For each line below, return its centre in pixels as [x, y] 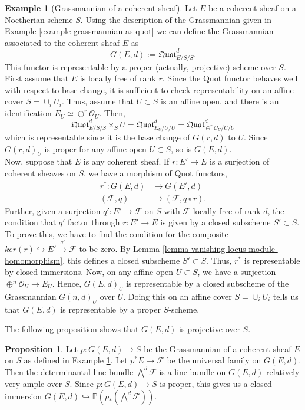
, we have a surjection [237, 272]
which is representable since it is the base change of [97, 137]
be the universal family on [214, 360]
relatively [283, 371]
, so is [181, 148]
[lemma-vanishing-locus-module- [220, 249]
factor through [94, 222]
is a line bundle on [193, 371]
